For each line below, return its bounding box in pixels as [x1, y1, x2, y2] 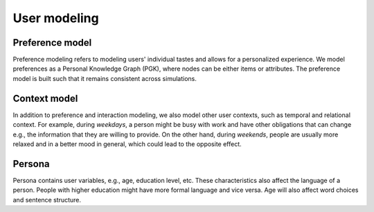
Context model [12, 92, 78, 104]
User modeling [12, 10, 100, 26]
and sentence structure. [12, 195, 82, 204]
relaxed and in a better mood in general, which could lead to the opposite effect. [12, 139, 242, 148]
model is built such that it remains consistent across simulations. [12, 74, 197, 82]
